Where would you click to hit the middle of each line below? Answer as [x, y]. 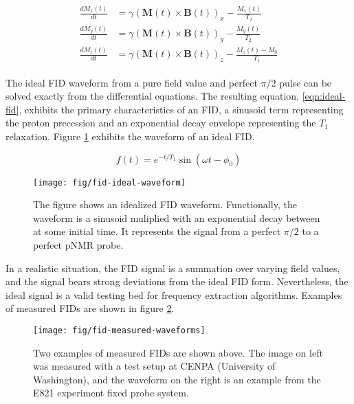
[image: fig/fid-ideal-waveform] [109, 182]
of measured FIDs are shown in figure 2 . [90, 308]
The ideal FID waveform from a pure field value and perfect [132, 82]
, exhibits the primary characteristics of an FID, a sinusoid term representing [181, 109]
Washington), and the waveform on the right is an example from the [177, 379]
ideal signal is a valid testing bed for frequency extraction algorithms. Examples [174, 294]
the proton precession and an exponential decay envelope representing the [161, 123]
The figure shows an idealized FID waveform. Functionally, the [165, 204]
